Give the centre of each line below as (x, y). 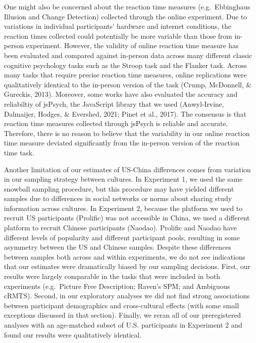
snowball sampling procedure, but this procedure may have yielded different (119, 188)
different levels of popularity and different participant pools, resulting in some (122, 237)
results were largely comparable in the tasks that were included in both (112, 276)
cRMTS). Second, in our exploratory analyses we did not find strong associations (127, 296)
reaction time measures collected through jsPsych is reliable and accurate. (116, 123)
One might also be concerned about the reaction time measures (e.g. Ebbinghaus (127, 6)
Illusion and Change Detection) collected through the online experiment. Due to (126, 16)
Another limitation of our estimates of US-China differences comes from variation (128, 169)
